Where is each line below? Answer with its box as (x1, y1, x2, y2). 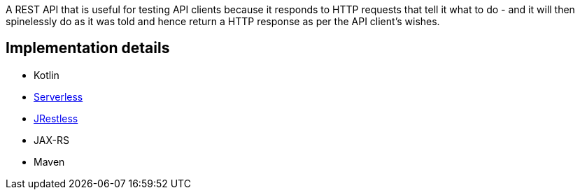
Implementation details (6, 39, 170, 57)
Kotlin (34, 68, 59, 81)
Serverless (34, 90, 83, 103)
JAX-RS (34, 133, 69, 146)
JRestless (34, 112, 78, 124)
